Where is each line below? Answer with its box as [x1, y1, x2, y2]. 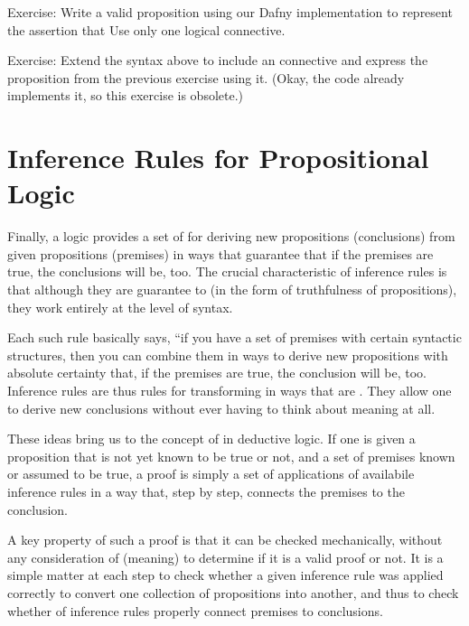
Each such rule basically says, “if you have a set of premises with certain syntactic [7, 328, 462, 347]
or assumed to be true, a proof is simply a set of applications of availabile [7, 464, 415, 483]
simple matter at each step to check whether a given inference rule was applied [7, 565, 444, 584]
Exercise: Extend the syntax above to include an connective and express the [7, 51, 428, 70]
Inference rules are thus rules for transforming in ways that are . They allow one [7, 381, 452, 400]
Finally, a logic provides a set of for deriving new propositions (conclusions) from [7, 227, 455, 246]
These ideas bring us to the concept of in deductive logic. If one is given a [7, 429, 416, 448]
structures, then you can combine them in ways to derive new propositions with [7, 345, 448, 364]
